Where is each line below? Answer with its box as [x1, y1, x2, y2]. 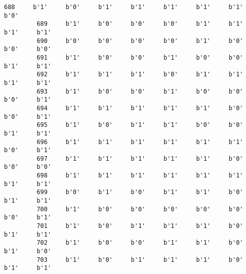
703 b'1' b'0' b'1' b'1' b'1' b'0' [36, 256, 243, 263]
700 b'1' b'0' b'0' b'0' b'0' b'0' [36, 205, 243, 213]
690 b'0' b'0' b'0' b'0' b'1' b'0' [36, 37, 243, 44]
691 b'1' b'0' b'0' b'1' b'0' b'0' [36, 54, 243, 61]
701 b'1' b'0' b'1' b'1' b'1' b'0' [36, 222, 243, 230]
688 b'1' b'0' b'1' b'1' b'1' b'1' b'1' [4, 4, 243, 11]
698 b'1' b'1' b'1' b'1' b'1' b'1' [36, 172, 243, 179]
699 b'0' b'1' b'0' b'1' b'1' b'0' [36, 189, 243, 196]
